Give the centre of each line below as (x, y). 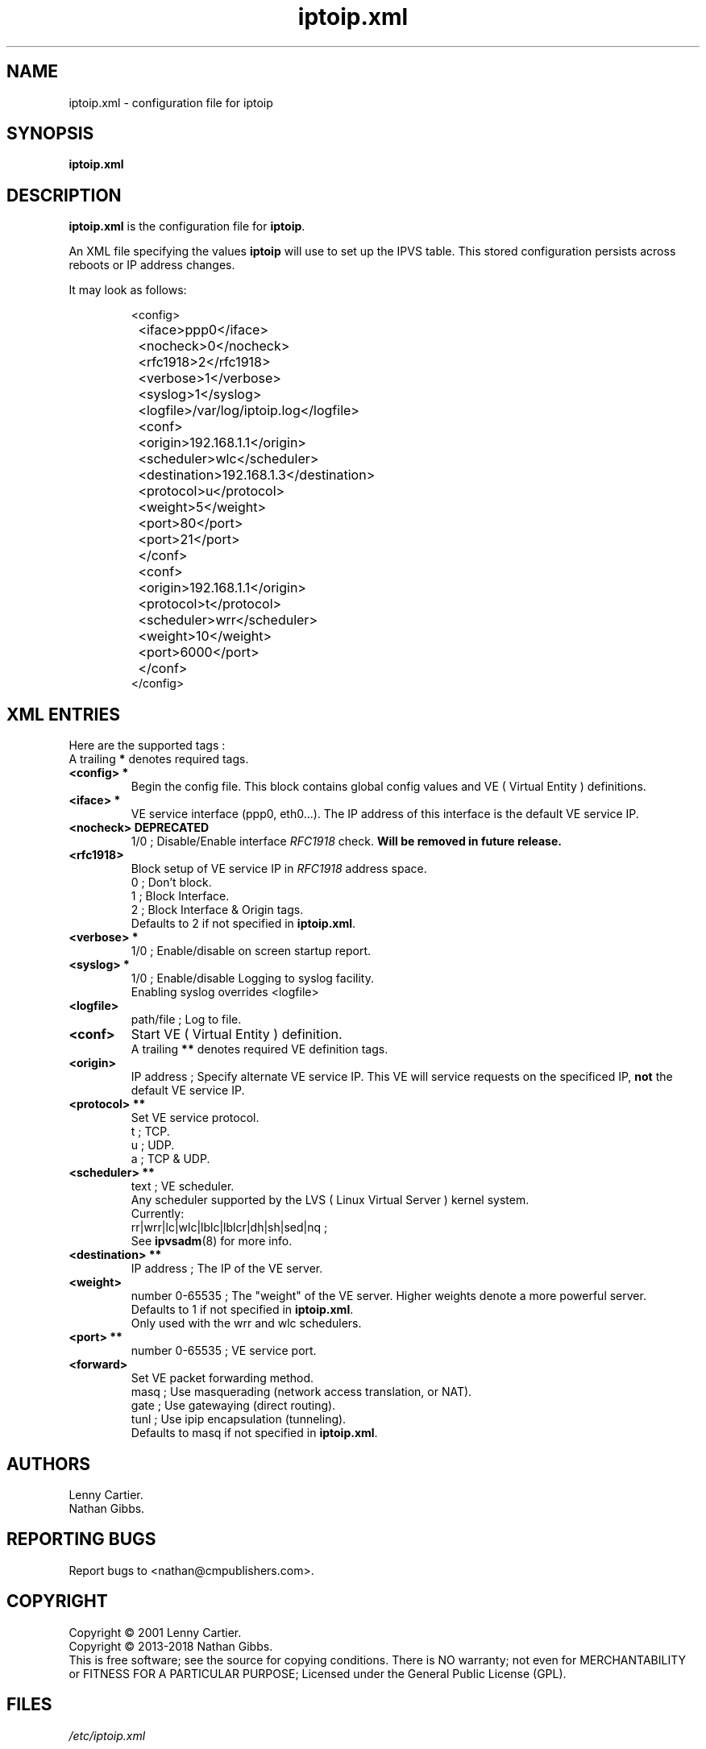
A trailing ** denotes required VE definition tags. (260, 1049)
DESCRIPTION (64, 195)
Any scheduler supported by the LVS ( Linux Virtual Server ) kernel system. (330, 1200)
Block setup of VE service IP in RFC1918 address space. (279, 869)
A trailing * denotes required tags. (159, 759)
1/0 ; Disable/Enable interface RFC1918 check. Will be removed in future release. (346, 841)
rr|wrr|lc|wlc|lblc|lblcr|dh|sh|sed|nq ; (229, 1228)
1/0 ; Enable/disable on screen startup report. (251, 951)
